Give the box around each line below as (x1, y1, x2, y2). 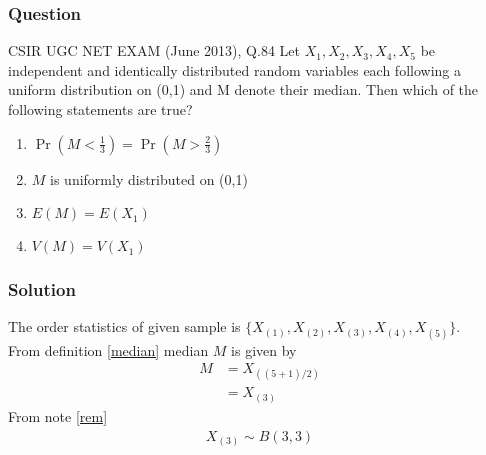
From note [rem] (8, 405, 108, 426)
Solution (8, 277, 76, 302)
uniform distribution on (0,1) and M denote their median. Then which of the (8, 79, 479, 100)
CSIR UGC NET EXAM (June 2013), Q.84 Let (8, 40, 300, 61)
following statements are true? (8, 99, 193, 119)
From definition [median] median (8, 339, 209, 360)
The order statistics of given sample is (8, 316, 241, 337)
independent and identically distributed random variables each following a (8, 59, 461, 80)
